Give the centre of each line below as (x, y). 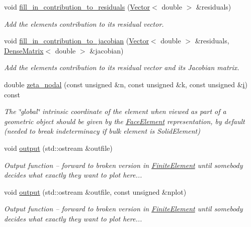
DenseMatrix (24, 50)
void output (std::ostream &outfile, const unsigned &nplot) (95, 191)
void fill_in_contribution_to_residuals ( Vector (77, 7)
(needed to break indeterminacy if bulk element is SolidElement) (102, 131)
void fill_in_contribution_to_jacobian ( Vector (76, 41)
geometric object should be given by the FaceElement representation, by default (124, 121)
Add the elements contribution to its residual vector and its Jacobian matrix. (122, 67)
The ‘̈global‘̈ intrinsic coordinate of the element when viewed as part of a (115, 111)
